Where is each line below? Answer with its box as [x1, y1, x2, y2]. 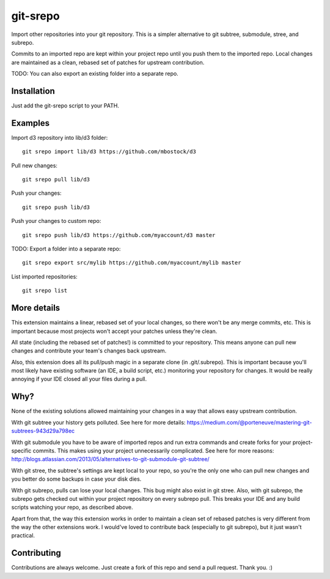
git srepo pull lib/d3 [22, 176, 90, 183]
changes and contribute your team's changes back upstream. [11, 347, 167, 354]
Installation [11, 86, 55, 96]
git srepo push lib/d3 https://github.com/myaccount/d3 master [22, 231, 216, 238]
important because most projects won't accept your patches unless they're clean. [11, 327, 218, 335]
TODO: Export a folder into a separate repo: [11, 245, 121, 253]
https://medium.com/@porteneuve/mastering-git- [186, 418, 312, 426]
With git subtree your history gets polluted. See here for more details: [11, 418, 186, 426]
